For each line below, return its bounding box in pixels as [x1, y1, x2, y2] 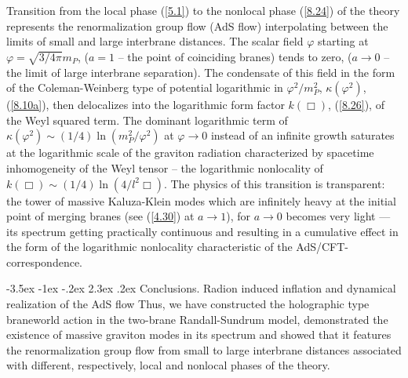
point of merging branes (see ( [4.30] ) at [6, 208, 195, 224]
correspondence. [6, 253, 82, 270]
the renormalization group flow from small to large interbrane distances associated [6, 341, 402, 358]
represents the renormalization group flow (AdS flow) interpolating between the [6, 17, 388, 34]
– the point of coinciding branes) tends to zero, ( [118, 48, 352, 64]
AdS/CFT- [296, 238, 348, 255]
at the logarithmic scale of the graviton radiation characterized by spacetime [6, 144, 374, 161]
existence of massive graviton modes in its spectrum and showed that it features [6, 326, 392, 343]
